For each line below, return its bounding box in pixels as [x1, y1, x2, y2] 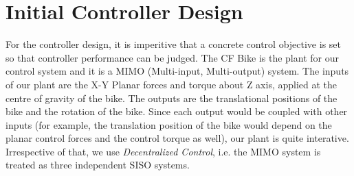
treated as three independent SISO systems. [5, 158, 190, 172]
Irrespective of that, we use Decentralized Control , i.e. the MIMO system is [5, 144, 321, 158]
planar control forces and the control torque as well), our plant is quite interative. [5, 131, 349, 145]
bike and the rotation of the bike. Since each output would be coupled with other [5, 104, 348, 118]
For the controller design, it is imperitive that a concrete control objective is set [5, 37, 341, 51]
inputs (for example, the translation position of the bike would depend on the [5, 117, 332, 131]
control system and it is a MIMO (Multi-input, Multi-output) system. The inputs [5, 64, 349, 78]
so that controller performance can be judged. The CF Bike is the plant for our [5, 50, 339, 64]
